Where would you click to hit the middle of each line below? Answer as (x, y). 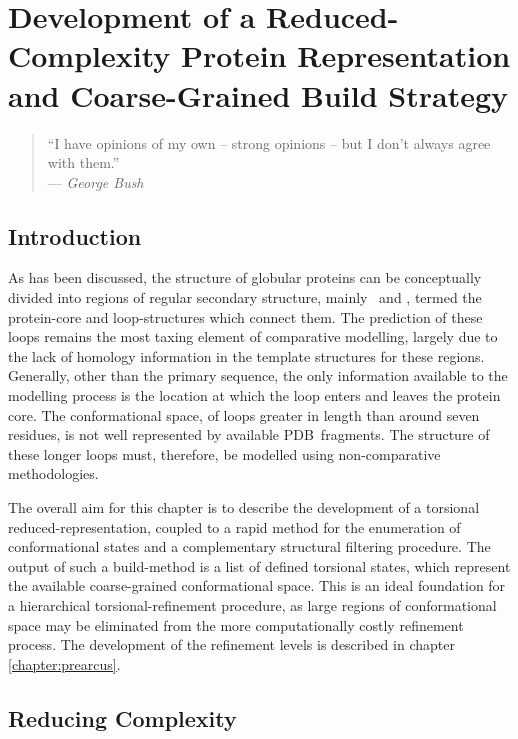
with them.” (83, 162)
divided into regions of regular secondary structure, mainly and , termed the (245, 297)
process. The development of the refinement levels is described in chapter (231, 644)
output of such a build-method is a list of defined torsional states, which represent (259, 565)
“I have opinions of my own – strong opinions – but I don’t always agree (269, 142)
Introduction (75, 235)
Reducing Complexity (122, 717)
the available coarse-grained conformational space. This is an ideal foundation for (257, 585)
